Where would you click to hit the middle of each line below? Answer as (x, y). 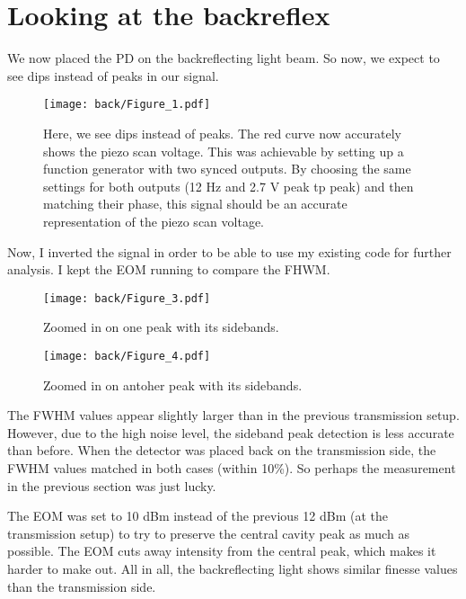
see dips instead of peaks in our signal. (113, 75)
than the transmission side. (82, 586)
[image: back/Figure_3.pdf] (127, 298)
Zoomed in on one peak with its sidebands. (161, 327)
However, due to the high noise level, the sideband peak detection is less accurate (231, 432)
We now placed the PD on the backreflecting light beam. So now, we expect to (224, 58)
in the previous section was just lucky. (112, 485)
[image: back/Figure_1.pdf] (127, 105)
